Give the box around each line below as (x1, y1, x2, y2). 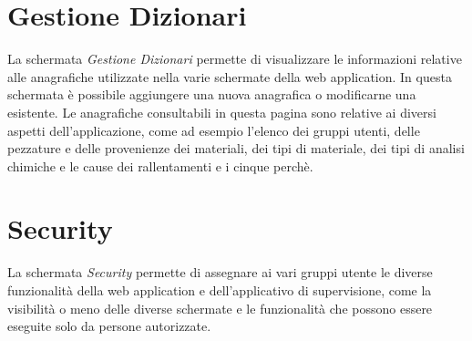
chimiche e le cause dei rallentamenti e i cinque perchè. (7, 156, 313, 175)
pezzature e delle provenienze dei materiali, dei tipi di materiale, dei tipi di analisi (7, 139, 465, 158)
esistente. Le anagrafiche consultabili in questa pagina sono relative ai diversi (7, 102, 436, 121)
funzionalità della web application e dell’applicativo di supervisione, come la (7, 281, 432, 299)
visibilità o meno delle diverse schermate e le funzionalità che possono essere (7, 298, 433, 317)
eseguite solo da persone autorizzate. (7, 316, 211, 336)
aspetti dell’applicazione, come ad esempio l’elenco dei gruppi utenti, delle (7, 120, 420, 139)
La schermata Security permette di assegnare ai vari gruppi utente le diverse (7, 263, 433, 282)
